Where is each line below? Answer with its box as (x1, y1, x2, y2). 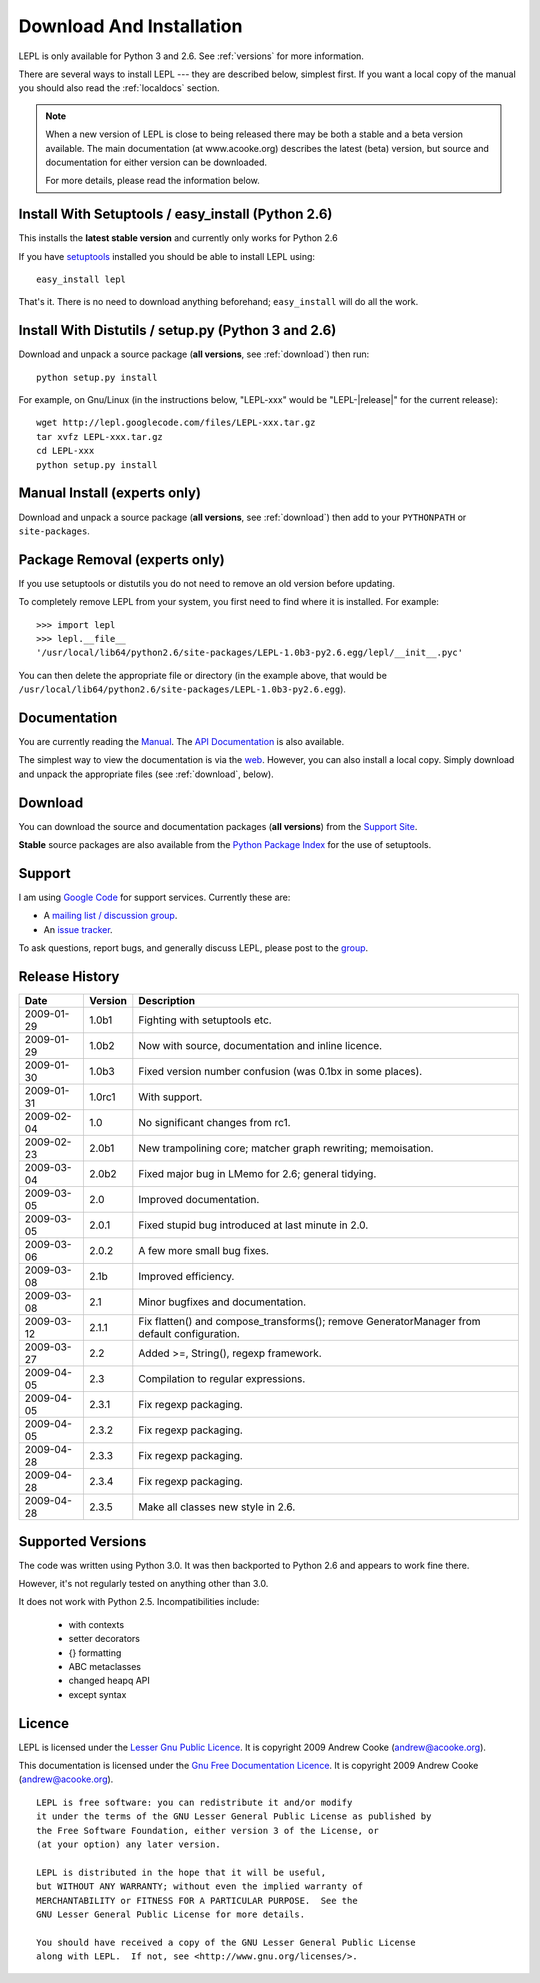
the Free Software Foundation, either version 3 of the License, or (36, 1825, 379, 1836)
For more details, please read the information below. (45, 175, 260, 187)
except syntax (68, 1688, 127, 1700)
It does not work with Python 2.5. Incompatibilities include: (18, 1596, 260, 1608)
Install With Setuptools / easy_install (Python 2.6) (18, 206, 333, 223)
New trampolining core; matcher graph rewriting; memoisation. (138, 1141, 434, 1155)
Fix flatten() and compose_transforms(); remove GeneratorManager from (138, 1315, 481, 1329)
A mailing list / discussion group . (43, 910, 178, 922)
